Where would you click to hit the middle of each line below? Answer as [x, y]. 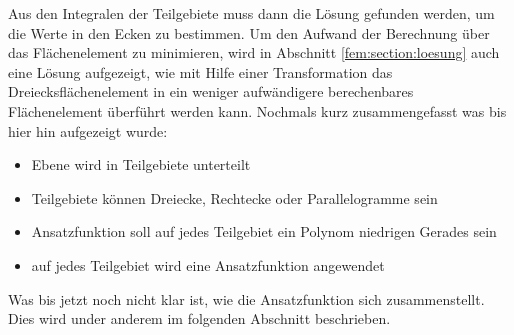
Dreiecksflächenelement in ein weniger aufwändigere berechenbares [211, 91]
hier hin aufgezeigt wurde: [88, 130]
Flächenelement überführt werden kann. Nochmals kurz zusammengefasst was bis [257, 110]
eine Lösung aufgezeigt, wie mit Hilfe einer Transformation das [200, 71]
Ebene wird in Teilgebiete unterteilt [141, 164]
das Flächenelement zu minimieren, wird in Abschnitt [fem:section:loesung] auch [254, 52]
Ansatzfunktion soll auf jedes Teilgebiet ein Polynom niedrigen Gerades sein [264, 231]
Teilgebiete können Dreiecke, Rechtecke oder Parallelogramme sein [234, 197]
